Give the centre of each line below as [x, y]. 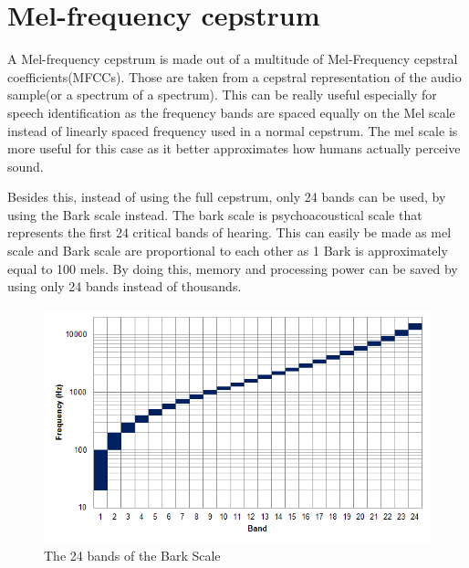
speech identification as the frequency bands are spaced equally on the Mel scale [231, 112]
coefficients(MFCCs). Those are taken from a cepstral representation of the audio [234, 76]
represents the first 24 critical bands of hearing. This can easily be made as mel [229, 232]
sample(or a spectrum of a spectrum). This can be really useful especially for [222, 95]
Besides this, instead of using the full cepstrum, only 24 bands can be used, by [227, 197]
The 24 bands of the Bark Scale [132, 555]
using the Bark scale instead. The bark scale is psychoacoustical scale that [215, 214]
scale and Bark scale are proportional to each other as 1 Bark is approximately [228, 251]
